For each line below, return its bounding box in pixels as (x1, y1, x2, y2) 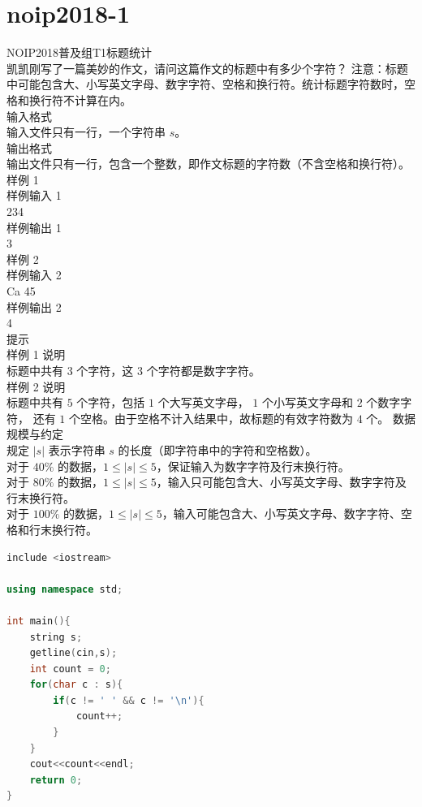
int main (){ (6, 615, 71, 627)
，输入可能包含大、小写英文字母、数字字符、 (161, 505, 401, 522)
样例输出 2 (6, 298, 62, 315)
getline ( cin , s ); (29, 647, 118, 659)
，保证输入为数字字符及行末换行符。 (156, 457, 350, 474)
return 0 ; (29, 774, 83, 786)
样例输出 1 (6, 218, 62, 235)
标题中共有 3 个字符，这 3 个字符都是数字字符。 (6, 362, 261, 378)
